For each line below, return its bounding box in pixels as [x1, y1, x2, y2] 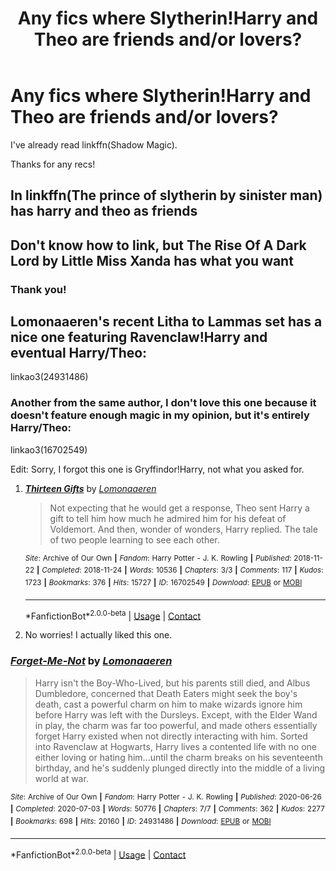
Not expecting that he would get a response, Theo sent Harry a [49, 502, 310, 514]
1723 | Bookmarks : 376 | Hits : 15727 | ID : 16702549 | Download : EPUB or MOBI [24, 578, 303, 588]
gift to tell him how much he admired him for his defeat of [49, 512, 287, 524]
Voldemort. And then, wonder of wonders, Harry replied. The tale [49, 523, 318, 535]
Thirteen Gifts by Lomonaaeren [24, 482, 157, 494]
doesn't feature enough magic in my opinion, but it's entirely [10, 408, 310, 422]
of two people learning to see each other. [49, 533, 220, 546]
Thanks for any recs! [10, 158, 96, 170]
